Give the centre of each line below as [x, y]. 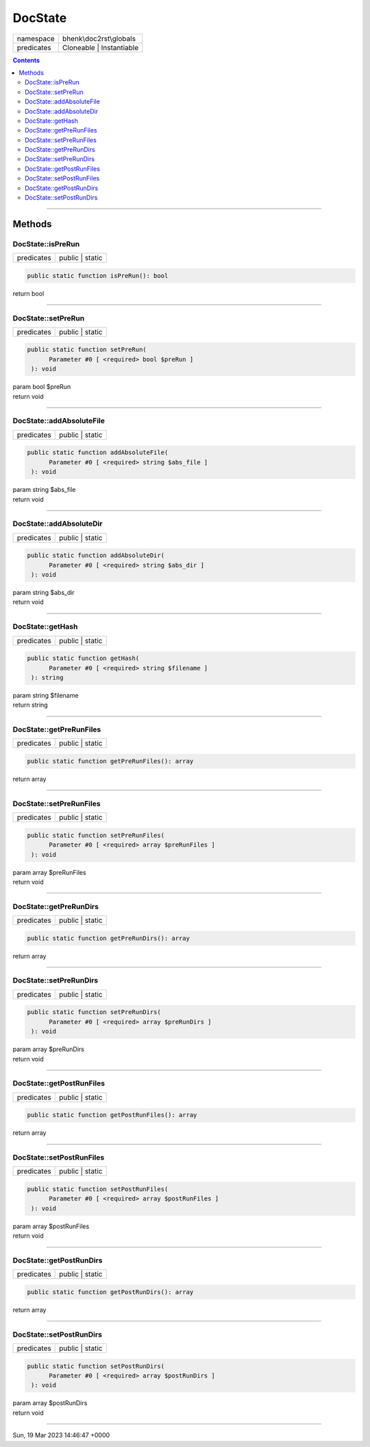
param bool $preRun [42, 387]
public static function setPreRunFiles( [96, 835]
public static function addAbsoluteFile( [98, 452]
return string [30, 705]
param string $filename [46, 695]
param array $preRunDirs [49, 1049]
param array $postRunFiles [51, 1226]
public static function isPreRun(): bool [98, 275]
